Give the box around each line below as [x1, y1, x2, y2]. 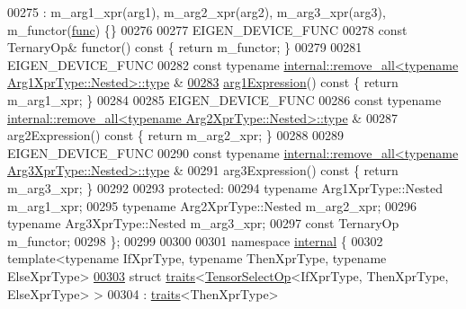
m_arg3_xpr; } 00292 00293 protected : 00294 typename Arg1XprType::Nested [7, 178, 444, 197]
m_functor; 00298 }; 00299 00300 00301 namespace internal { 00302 [7, 231, 383, 250]
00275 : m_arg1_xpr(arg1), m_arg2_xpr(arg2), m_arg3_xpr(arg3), [7, 3, 386, 21]
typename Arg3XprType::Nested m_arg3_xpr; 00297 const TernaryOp [7, 214, 399, 233]
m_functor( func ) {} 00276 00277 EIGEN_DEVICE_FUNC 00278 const [7, 20, 408, 39]
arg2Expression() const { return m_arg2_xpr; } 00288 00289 [7, 126, 345, 145]
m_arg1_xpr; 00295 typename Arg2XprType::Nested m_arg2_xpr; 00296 [7, 196, 417, 215]
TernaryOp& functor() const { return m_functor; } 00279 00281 [7, 38, 363, 57]
